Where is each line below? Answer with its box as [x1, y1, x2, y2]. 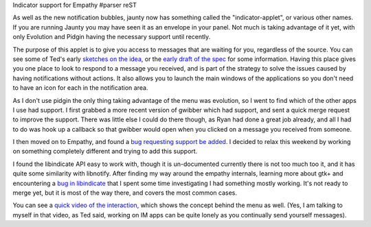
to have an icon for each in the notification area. [12, 84, 148, 92]
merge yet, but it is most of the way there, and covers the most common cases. [12, 189, 237, 197]
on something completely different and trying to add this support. [12, 147, 198, 156]
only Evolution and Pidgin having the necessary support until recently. [12, 33, 211, 41]
